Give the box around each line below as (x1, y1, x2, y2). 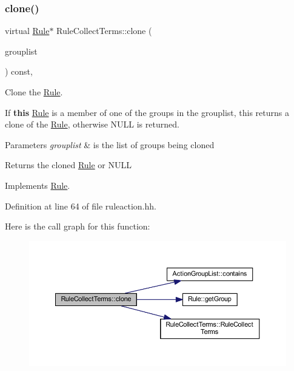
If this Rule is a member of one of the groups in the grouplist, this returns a (5, 106, 289, 118)
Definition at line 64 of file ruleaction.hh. (5, 199, 156, 212)
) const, (5, 65, 33, 78)
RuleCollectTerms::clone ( (56, 24, 152, 37)
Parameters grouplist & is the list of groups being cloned (5, 138, 215, 151)
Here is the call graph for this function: (5, 220, 150, 233)
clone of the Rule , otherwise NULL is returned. (5, 118, 179, 131)
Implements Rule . (5, 179, 70, 191)
